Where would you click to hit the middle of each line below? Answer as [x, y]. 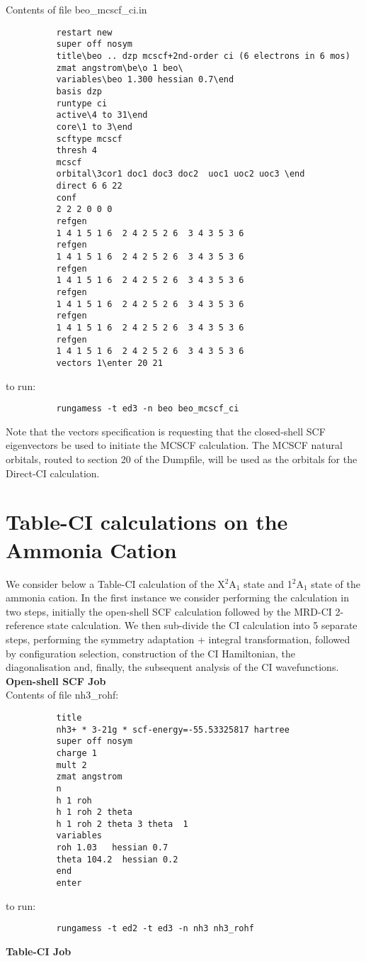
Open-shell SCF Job [56, 681]
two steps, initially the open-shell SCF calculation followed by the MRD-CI [169, 611]
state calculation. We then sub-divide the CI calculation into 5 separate [202, 625]
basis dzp [79, 91]
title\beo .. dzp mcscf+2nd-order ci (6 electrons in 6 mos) [203, 56]
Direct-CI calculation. [53, 473]
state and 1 [268, 583]
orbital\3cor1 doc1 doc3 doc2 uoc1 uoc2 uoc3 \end [181, 174]
